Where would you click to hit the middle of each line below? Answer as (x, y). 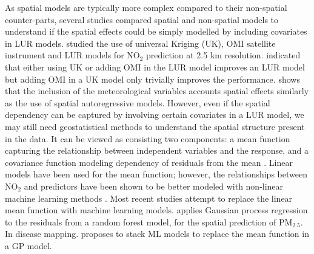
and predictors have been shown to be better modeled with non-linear (154, 186)
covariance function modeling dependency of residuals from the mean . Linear (149, 162)
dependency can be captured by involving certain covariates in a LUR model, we (155, 115)
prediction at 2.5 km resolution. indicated (223, 55)
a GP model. (28, 245)
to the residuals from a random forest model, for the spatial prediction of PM (149, 221)
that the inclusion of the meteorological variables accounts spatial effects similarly (157, 91)
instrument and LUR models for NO (72, 55)
